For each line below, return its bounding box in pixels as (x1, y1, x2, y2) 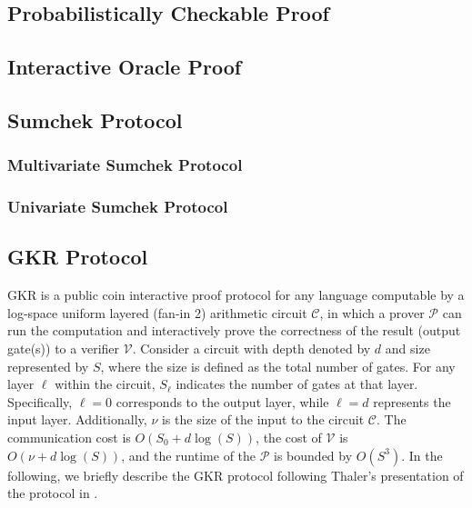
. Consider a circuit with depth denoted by (132, 339, 371, 358)
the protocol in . (7, 483, 98, 503)
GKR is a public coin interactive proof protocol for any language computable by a (7, 285, 465, 304)
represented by (7, 356, 89, 375)
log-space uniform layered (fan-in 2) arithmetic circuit (7, 303, 307, 322)
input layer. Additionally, (7, 410, 147, 429)
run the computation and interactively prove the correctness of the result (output (7, 321, 461, 340)
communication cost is (7, 427, 131, 446)
